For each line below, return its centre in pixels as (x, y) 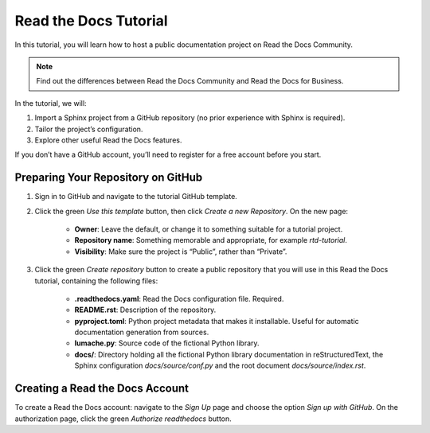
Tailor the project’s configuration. (89, 129)
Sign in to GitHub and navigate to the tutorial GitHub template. (136, 197)
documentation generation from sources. (142, 332)
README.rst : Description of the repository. (145, 310)
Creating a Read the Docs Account (102, 389)
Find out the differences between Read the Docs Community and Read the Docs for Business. (190, 81)
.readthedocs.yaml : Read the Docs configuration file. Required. (179, 298)
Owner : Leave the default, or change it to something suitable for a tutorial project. (209, 229)
